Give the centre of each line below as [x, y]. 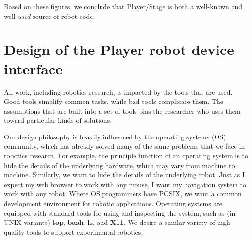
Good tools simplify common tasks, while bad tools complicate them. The [114, 101]
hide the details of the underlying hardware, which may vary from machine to [119, 165]
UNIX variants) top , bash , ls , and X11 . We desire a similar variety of [109, 222]
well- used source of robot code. [50, 16]
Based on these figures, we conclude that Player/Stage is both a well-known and [123, 6]
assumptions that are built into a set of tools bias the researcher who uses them [122, 111]
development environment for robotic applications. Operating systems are [113, 203]
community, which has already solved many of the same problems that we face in [125, 146]
